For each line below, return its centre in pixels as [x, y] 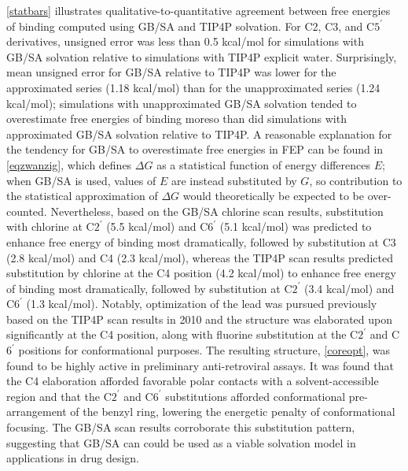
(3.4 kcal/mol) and [349, 288]
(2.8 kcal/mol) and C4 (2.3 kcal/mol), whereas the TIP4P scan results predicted [200, 257]
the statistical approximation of [82, 196]
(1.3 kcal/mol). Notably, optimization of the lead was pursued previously [202, 304]
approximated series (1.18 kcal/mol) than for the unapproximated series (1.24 [193, 87]
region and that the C [59, 396]
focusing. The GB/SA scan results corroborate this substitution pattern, [181, 427]
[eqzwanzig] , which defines [69, 164]
